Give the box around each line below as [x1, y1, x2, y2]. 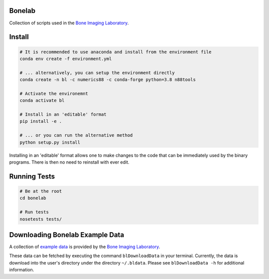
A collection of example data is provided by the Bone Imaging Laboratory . [9, 244, 160, 250]
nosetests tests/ [19, 216, 62, 222]
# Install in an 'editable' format [19, 112, 107, 117]
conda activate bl [19, 97, 65, 103]
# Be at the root [19, 188, 62, 194]
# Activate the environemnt [19, 91, 88, 96]
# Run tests [19, 209, 49, 215]
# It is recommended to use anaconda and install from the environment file [19, 49, 212, 55]
